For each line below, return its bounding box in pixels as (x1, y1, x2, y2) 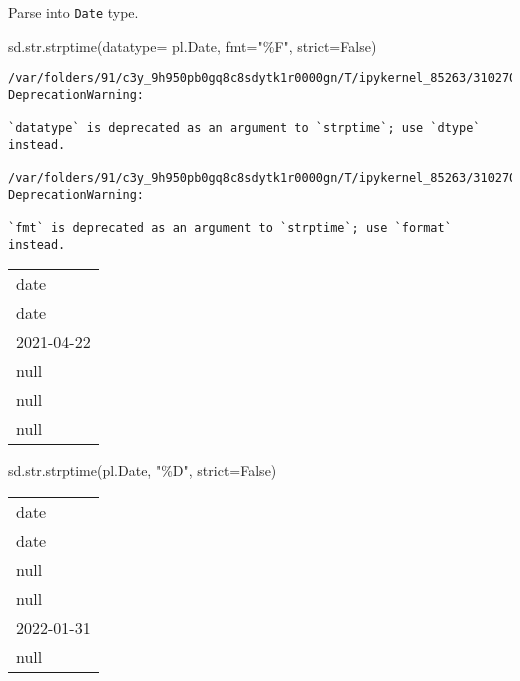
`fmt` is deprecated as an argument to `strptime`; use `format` (8, 221, 452, 236)
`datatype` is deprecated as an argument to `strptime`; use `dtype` (8, 121, 481, 136)
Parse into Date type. (8, 2, 139, 22)
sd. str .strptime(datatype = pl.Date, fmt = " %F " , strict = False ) (8, 35, 377, 56)
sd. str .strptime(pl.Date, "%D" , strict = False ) (8, 460, 277, 481)
